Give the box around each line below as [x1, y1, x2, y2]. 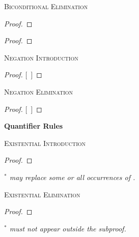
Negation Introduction [4, 52, 78, 63]
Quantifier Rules [4, 121, 63, 131]
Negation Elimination [4, 86, 73, 97]
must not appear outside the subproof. [9, 223, 126, 233]
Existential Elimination [4, 189, 80, 199]
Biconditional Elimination [4, 1, 88, 11]
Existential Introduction [4, 137, 86, 148]
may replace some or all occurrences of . [9, 171, 135, 182]
